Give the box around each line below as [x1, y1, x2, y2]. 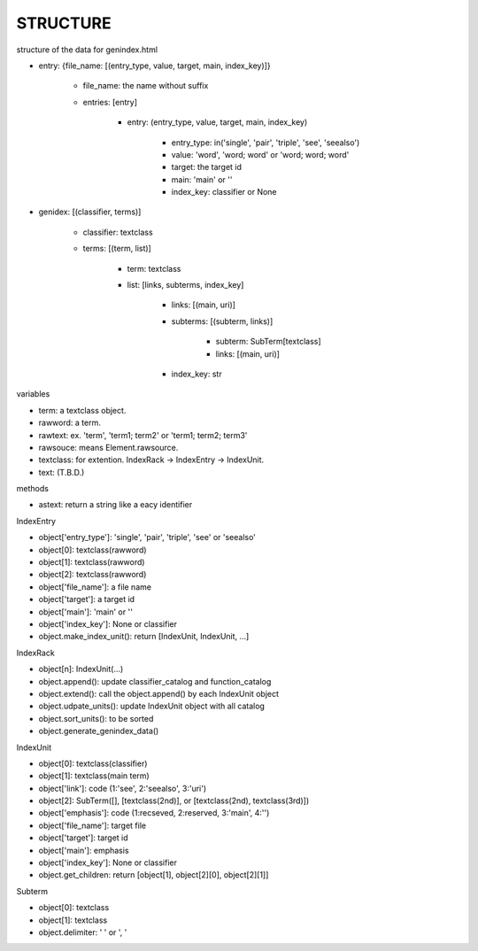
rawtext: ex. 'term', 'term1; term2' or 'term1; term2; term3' [38, 429, 248, 440]
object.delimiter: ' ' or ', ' [38, 926, 127, 938]
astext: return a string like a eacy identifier [38, 499, 193, 510]
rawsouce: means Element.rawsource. [38, 442, 179, 452]
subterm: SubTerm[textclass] [215, 336, 322, 347]
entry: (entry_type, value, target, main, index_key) [127, 117, 308, 128]
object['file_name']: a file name [38, 581, 152, 592]
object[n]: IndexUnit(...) [38, 664, 124, 675]
